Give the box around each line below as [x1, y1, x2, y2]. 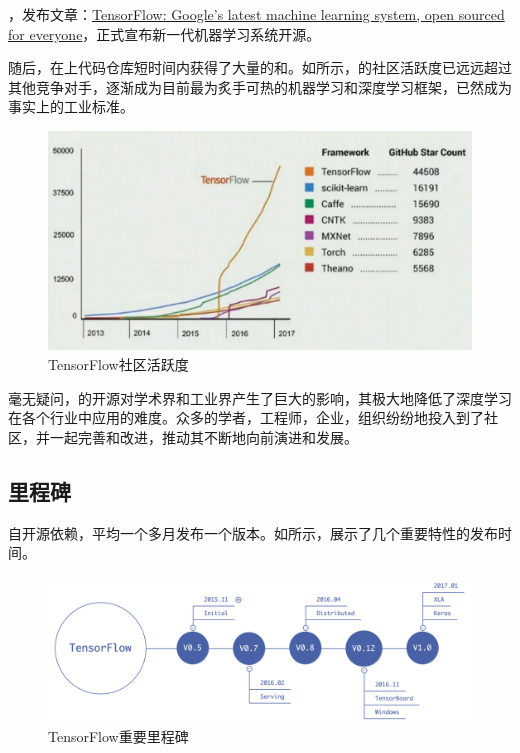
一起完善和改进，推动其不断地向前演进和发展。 [49, 426, 358, 447]
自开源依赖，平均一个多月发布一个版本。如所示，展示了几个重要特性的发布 [8, 522, 498, 543]
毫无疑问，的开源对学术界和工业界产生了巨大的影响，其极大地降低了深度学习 [8, 387, 512, 408]
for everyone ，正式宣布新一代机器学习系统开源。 [8, 23, 321, 44]
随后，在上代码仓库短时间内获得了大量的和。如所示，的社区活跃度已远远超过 [8, 57, 512, 78]
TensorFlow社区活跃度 [48, 354, 189, 375]
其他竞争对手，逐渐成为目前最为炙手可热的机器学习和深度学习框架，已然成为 [8, 76, 512, 97]
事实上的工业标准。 [8, 96, 134, 117]
